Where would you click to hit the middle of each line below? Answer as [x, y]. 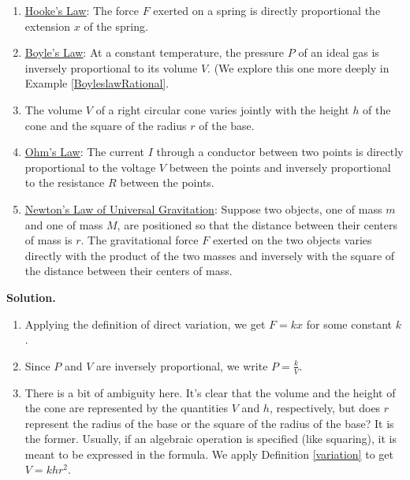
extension [48, 26]
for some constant [349, 324]
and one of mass [64, 224]
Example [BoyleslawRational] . [97, 83]
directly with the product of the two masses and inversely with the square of [210, 255]
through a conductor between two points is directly [280, 152]
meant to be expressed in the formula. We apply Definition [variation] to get [209, 454]
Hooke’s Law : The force [82, 10]
